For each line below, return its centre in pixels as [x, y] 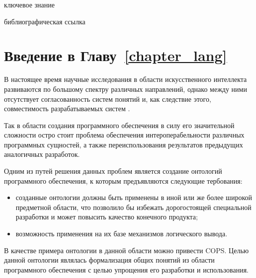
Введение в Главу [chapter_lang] [116, 55]
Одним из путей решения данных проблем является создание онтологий [113, 171]
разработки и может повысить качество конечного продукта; [107, 217]
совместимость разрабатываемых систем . [67, 108]
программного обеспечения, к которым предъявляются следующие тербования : [123, 180]
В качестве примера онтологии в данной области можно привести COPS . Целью [127, 250]
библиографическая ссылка [45, 21]
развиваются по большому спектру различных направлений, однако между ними [126, 89]
